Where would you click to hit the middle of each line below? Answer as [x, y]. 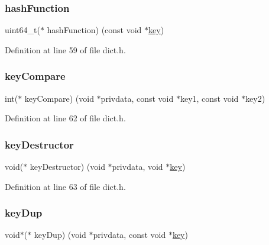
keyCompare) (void [59, 98]
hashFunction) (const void [94, 30]
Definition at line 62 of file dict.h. [65, 118]
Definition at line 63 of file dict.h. [65, 186]
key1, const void [209, 98]
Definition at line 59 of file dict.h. [65, 49]
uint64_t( [22, 30]
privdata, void [137, 167]
